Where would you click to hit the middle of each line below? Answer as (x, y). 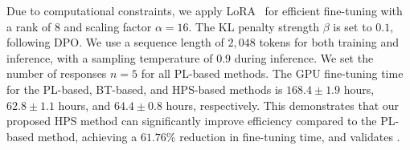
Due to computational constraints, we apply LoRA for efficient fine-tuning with (205, 10)
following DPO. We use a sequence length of (115, 42)
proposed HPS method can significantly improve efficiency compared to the (192, 121)
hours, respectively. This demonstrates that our (283, 105)
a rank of (29, 26)
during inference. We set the (304, 57)
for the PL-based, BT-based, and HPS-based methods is (145, 89)
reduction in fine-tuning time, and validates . (290, 136)
